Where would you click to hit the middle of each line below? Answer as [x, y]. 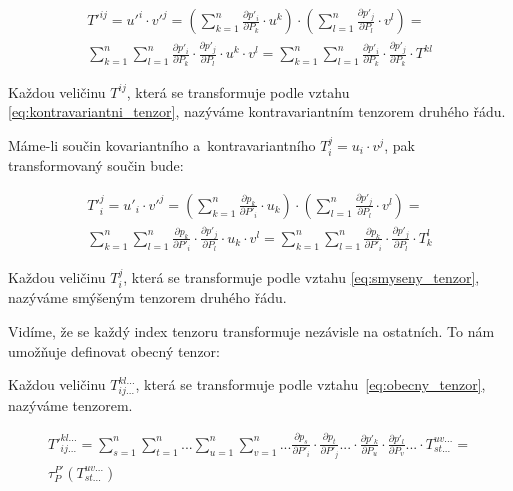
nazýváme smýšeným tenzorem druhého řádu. [147, 297]
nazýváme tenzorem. [70, 404]
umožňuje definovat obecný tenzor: [114, 350]
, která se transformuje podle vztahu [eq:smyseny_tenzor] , [301, 276]
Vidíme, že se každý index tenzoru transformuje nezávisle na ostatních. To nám [251, 330]
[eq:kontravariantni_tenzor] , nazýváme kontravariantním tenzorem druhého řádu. [257, 111]
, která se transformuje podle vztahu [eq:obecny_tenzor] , [310, 384]
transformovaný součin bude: [96, 165]
